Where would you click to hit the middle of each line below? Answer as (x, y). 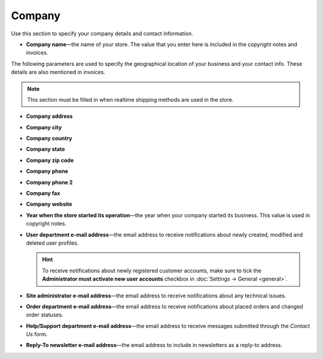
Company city (44, 127)
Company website (49, 204)
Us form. (37, 334)
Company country (49, 138)
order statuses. (45, 315)
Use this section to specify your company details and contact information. (102, 34)
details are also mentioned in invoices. (58, 72)
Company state (45, 149)
